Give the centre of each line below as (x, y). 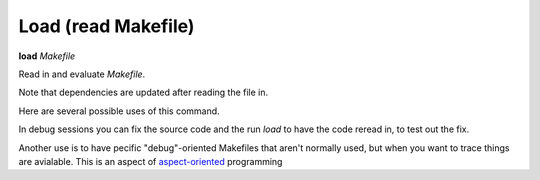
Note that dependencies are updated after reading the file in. (143, 92)
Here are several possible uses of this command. (119, 111)
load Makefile (47, 56)
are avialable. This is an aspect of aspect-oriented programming (150, 161)
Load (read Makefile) (106, 26)
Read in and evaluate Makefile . (82, 74)
